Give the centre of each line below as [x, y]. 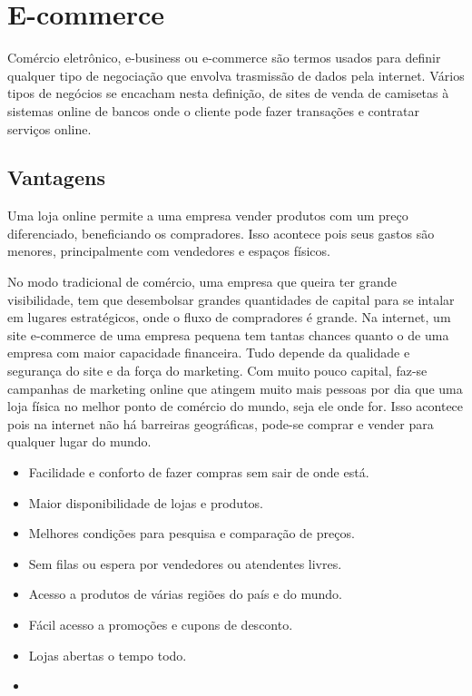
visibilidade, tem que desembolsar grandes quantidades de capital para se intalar [231, 299]
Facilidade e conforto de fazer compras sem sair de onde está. [199, 472]
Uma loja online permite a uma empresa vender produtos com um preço [208, 216]
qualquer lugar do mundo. [79, 441]
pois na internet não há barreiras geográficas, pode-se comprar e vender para [221, 423]
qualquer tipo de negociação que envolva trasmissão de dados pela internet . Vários [236, 75]
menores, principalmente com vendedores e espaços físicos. [169, 251]
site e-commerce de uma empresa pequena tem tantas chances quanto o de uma [228, 334]
